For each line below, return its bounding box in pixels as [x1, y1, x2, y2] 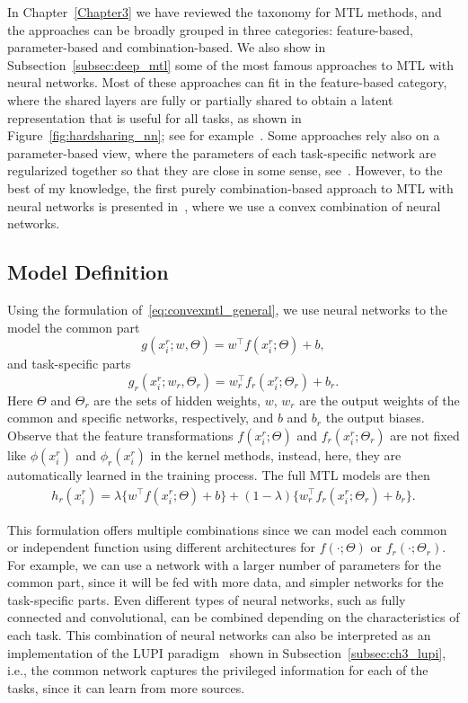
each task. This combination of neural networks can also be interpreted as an [7, 626, 431, 645]
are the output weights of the [299, 390, 460, 409]
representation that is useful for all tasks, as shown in [7, 108, 302, 127]
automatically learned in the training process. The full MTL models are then [7, 465, 430, 484]
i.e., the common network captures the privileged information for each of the [7, 661, 428, 680]
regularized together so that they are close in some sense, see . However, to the [7, 161, 443, 180]
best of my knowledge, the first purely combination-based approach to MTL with [7, 178, 454, 197]
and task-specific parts [7, 354, 131, 373]
